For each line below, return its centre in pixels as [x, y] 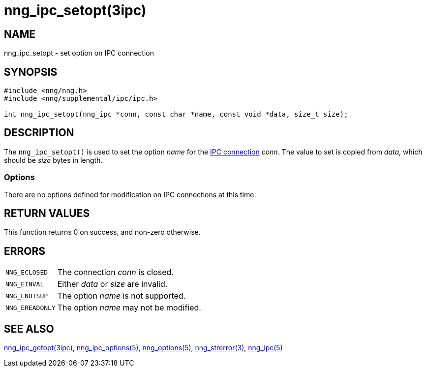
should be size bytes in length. [53, 160]
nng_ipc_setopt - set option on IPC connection [79, 53]
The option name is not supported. [122, 296]
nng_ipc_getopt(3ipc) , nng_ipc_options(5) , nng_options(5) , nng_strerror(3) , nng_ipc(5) [143, 348]
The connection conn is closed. [115, 272]
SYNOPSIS [31, 72]
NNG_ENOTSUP [27, 296]
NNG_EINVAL [25, 284]
